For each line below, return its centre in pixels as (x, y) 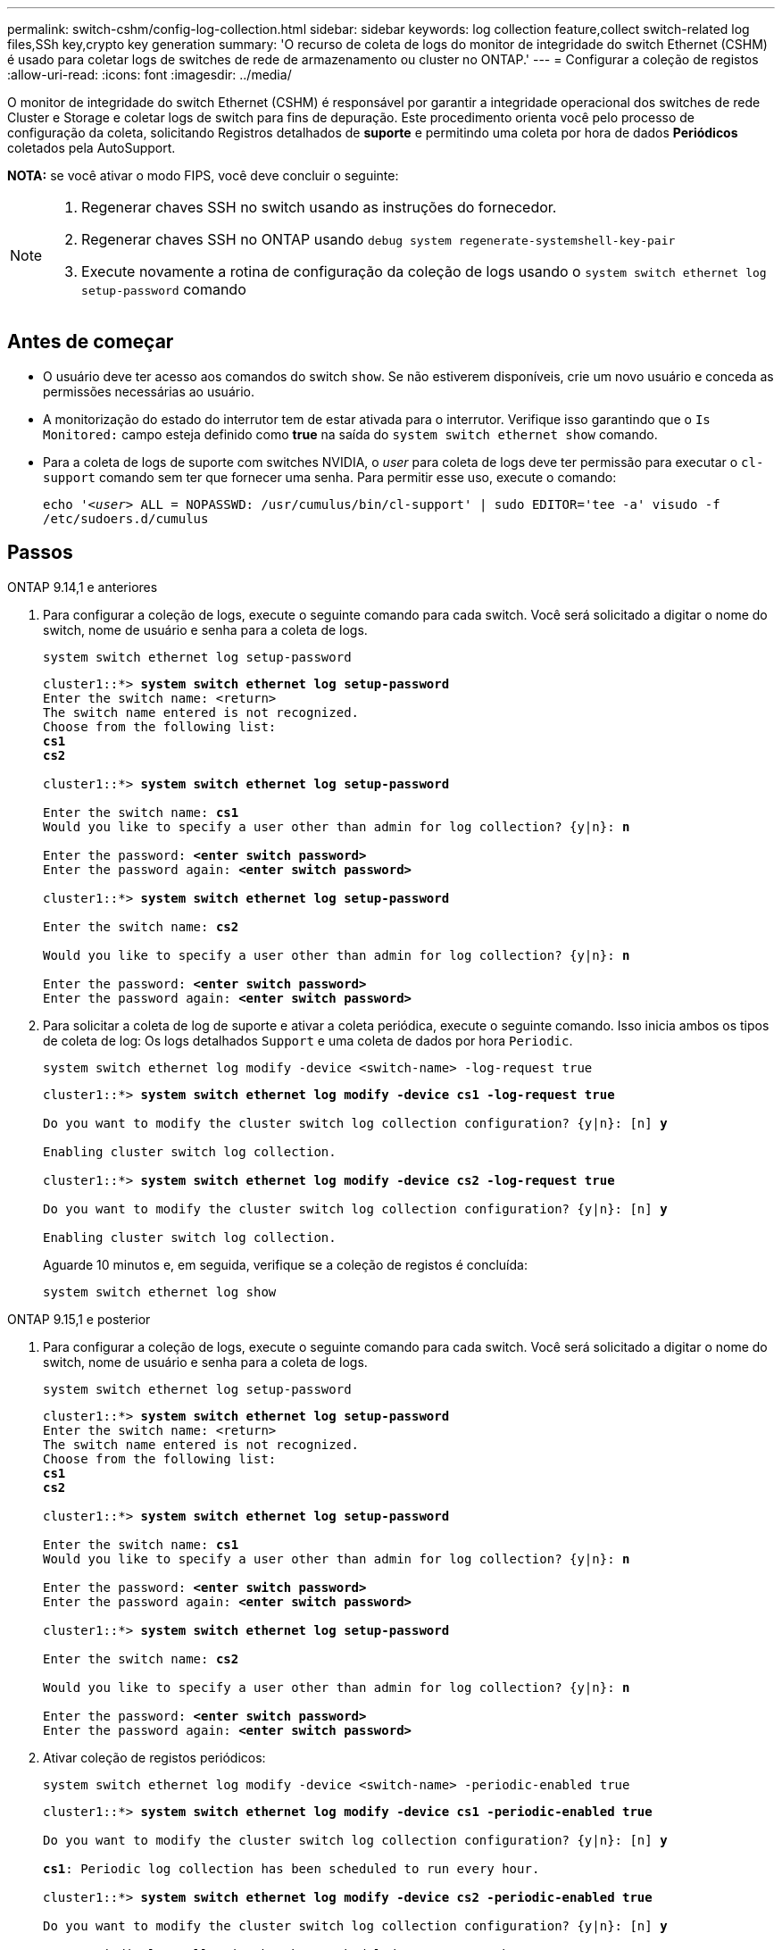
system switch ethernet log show (160, 1292)
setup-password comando (164, 289)
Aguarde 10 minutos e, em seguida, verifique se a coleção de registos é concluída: (285, 1264)
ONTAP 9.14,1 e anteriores (83, 587)
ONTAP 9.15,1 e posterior (79, 1319)
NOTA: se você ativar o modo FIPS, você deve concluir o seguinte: (203, 175)
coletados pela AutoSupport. (92, 148)
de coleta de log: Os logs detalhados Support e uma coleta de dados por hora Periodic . (308, 1040)
